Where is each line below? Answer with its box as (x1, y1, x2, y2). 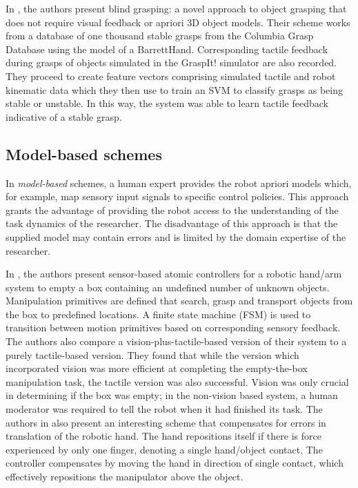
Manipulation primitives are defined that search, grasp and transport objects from (6, 293, 353, 308)
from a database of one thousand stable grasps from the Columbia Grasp (6, 28, 314, 43)
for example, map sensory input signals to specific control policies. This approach (6, 189, 349, 204)
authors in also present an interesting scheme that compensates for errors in (6, 415, 326, 429)
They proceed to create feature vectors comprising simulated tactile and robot (6, 68, 336, 83)
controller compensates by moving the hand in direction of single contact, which (6, 456, 344, 470)
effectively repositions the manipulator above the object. (6, 469, 243, 484)
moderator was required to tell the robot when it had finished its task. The (6, 402, 323, 416)
